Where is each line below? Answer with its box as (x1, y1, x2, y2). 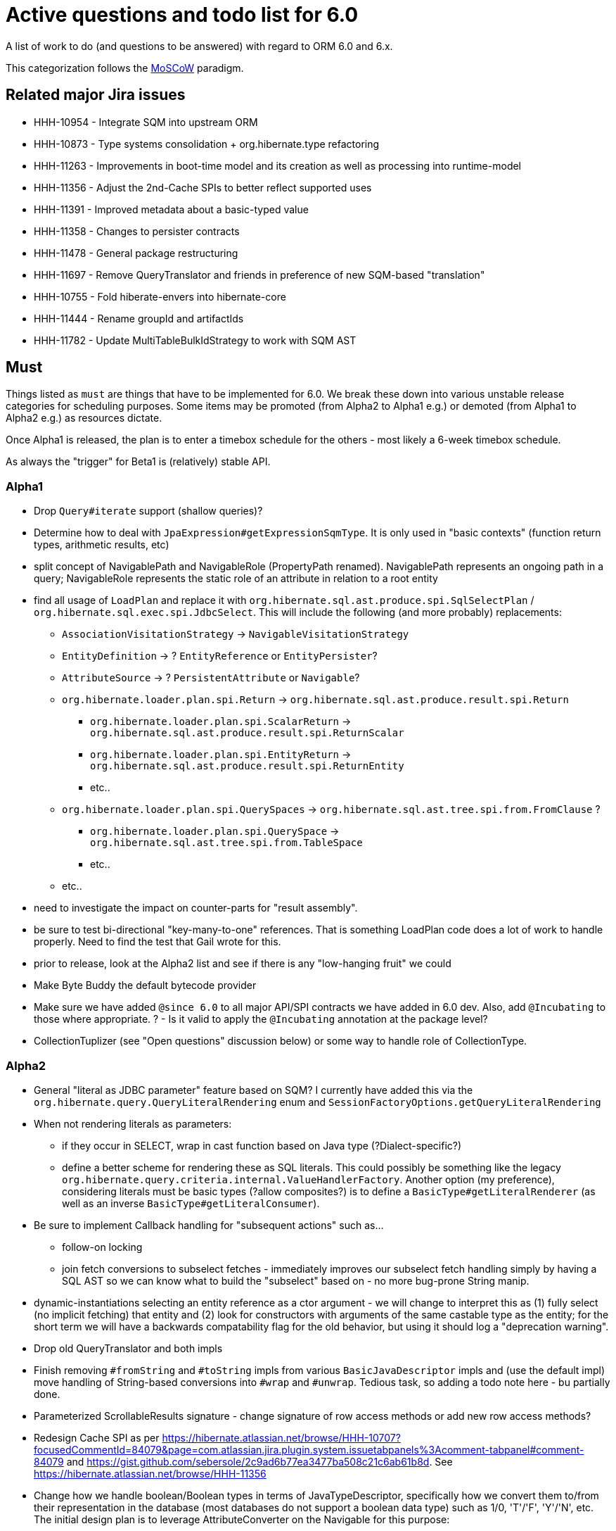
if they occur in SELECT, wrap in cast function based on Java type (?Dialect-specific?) (62, 1139, 462, 1152)
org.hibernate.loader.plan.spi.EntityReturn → (90, 748, 352, 761)
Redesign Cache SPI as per (34, 1431, 160, 1444)
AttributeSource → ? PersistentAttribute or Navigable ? (62, 672, 360, 684)
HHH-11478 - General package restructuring (34, 246, 238, 259)
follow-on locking (62, 1240, 143, 1253)
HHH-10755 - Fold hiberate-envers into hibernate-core (34, 290, 286, 303)
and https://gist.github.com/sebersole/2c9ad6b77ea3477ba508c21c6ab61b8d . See (66, 1455, 453, 1468)
